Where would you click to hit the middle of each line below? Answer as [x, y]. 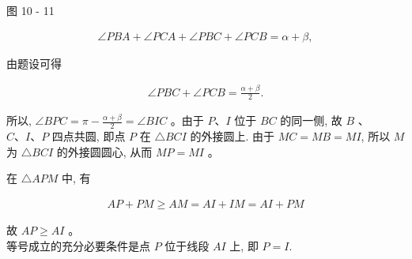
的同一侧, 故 [311, 120]
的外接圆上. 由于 [232, 136]
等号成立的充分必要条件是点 [78, 245]
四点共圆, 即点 [89, 136]
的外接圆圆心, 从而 [104, 151]
